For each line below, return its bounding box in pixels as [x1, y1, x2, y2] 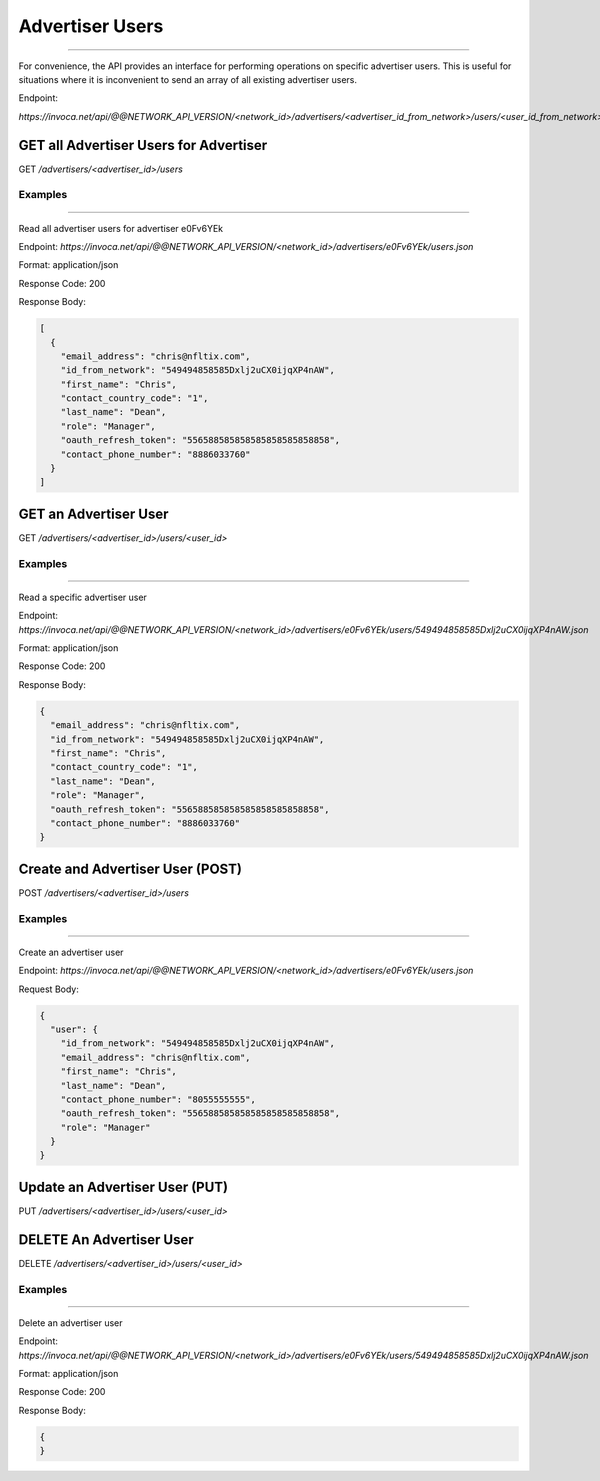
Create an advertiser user [18, 946, 124, 958]
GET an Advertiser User [18, 505, 169, 522]
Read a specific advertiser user [18, 591, 147, 603]
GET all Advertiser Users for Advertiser [18, 136, 268, 154]
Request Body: [18, 983, 79, 995]
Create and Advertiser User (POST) [18, 860, 242, 877]
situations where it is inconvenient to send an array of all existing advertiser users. [18, 73, 358, 85]
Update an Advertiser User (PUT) [18, 1178, 229, 1195]
